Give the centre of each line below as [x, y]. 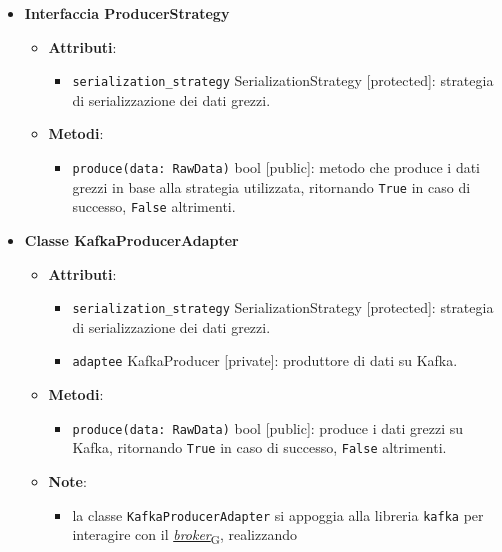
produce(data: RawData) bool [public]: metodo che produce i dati [276, 167]
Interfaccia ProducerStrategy [127, 13]
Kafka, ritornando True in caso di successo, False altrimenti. [259, 447]
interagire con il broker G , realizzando [184, 536]
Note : [67, 481]
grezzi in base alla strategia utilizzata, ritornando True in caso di [271, 186]
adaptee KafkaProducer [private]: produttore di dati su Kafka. [265, 360]
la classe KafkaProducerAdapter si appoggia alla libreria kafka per [278, 514]
